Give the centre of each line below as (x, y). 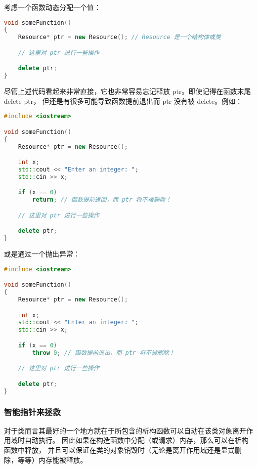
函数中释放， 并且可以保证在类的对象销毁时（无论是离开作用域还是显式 (119, 449)
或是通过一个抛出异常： (42, 254)
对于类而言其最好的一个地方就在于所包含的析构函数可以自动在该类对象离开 (125, 430)
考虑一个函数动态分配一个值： (52, 7)
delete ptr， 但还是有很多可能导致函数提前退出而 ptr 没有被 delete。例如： (123, 101)
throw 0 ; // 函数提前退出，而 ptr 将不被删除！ (104, 353)
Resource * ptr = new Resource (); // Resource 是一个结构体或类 (119, 37)
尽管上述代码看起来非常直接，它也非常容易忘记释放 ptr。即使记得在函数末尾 (128, 91)
